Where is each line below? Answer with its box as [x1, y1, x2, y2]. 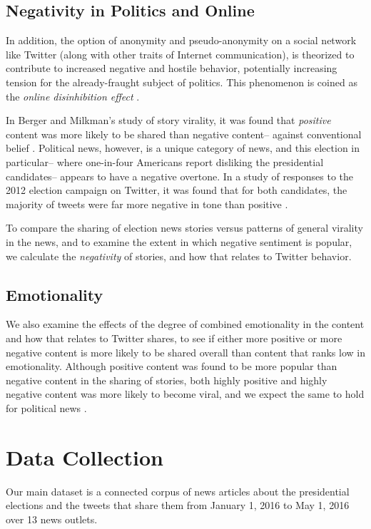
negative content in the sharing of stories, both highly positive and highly [6, 372, 327, 387]
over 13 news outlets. [6, 511, 98, 526]
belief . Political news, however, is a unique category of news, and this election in [6, 140, 360, 155]
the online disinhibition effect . [6, 88, 140, 103]
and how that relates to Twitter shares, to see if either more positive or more [6, 330, 342, 345]
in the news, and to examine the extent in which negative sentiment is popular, [6, 234, 352, 249]
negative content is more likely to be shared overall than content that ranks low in [6, 344, 365, 359]
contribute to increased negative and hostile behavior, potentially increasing [6, 61, 337, 76]
